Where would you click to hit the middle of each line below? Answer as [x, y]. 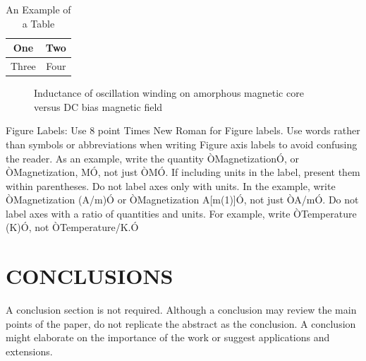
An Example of [38, 9]
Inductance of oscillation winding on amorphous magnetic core [169, 93]
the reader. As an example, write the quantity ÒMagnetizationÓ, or [152, 158]
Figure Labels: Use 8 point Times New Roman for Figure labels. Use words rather [183, 130]
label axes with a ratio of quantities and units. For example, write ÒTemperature [181, 213]
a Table [38, 23]
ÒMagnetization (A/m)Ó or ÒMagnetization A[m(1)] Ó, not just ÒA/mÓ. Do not [182, 200]
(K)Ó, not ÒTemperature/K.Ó [72, 227]
